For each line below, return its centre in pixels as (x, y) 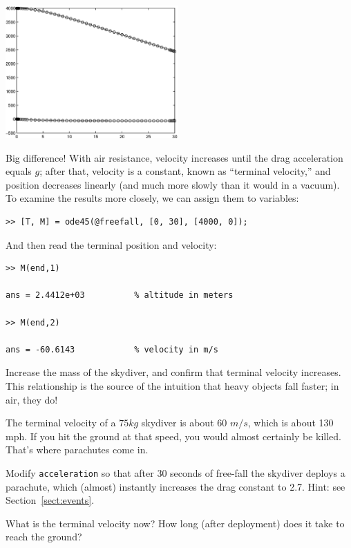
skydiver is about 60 (184, 423)
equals (19, 171)
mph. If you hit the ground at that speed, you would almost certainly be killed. (173, 436)
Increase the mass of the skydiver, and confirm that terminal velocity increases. (173, 372)
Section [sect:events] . (50, 500)
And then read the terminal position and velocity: (111, 244)
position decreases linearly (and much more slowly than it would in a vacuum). (173, 184)
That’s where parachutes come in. (77, 450)
